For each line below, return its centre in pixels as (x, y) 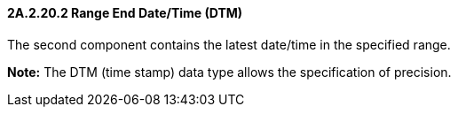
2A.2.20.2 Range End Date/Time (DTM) (125, 13)
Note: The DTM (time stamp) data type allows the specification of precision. (229, 72)
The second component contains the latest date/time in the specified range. (229, 44)
